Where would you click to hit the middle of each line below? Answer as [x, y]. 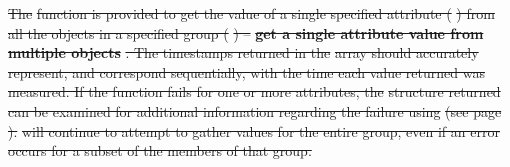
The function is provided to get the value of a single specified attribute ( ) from [251, 13]
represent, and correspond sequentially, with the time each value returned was [246, 71]
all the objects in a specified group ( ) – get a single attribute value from [246, 32]
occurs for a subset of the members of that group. [160, 150]
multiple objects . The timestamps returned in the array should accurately [243, 52]
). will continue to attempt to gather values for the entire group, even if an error [254, 130]
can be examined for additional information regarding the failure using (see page [255, 110]
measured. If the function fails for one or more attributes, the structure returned [254, 91]
